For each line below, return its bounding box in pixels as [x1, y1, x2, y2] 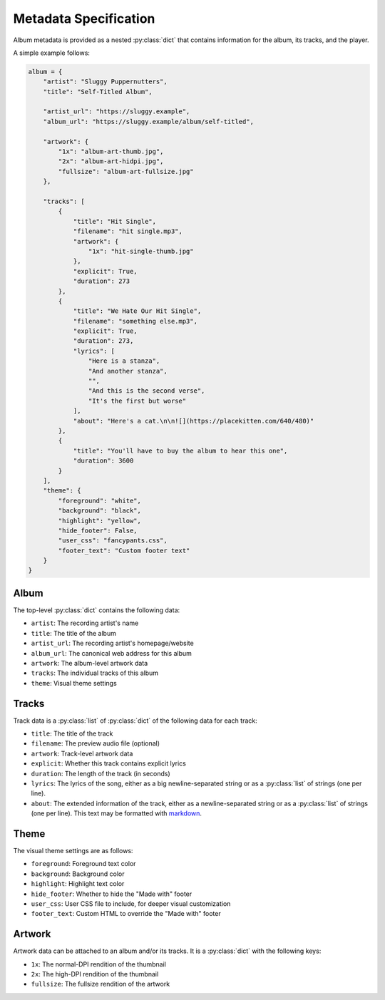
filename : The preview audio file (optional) [31, 739, 160, 748]
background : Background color [31, 870, 125, 878]
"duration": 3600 [73, 457, 134, 465]
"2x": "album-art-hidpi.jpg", [58, 158, 164, 165]
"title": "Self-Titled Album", [43, 88, 153, 96]
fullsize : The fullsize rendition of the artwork [31, 980, 170, 989]
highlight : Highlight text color [31, 880, 125, 888]
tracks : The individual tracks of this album [31, 669, 159, 677]
